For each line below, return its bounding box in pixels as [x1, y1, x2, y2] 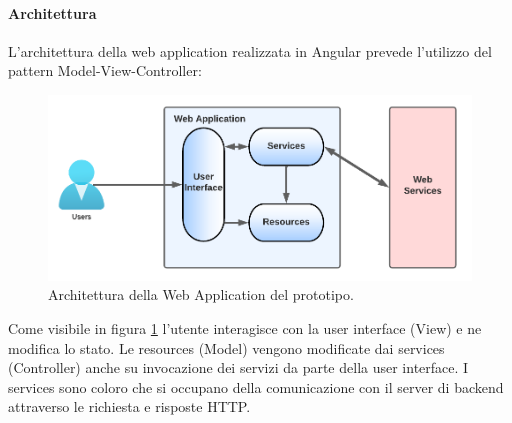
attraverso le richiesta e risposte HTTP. [8, 396, 251, 417]
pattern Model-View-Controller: [8, 60, 202, 81]
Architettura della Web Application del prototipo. [48, 284, 354, 305]
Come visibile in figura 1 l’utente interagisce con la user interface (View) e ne [8, 317, 482, 338]
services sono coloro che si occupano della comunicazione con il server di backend [8, 376, 504, 397]
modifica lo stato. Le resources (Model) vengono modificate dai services [8, 337, 445, 358]
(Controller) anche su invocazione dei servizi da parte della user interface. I [8, 357, 469, 378]
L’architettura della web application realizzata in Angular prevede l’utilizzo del [8, 40, 492, 61]
